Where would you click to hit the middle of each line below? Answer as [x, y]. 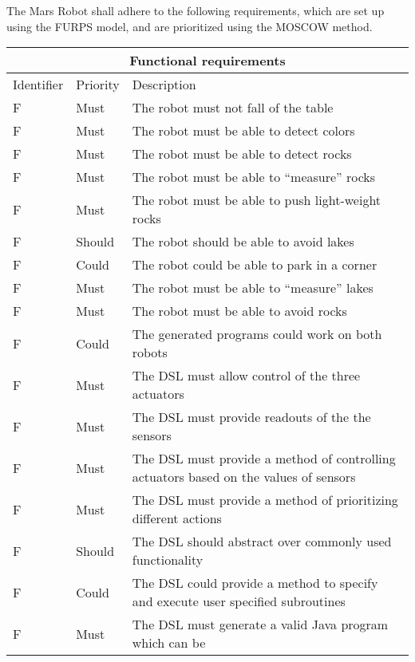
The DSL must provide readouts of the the [251, 417]
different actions [177, 518]
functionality [168, 560]
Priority [98, 85]
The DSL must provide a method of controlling [264, 459]
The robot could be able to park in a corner [255, 265]
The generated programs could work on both [257, 334]
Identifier [38, 85]
